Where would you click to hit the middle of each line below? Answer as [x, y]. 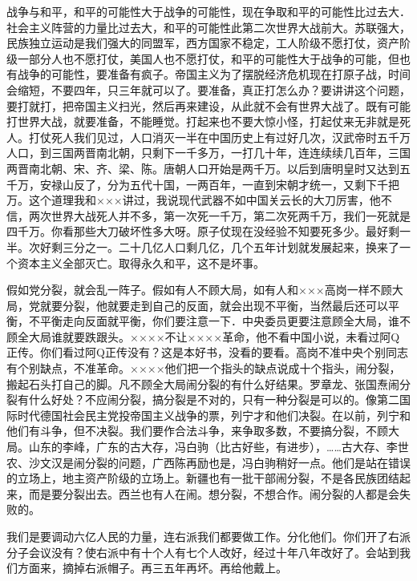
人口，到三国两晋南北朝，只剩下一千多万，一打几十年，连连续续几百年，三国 [208, 153]
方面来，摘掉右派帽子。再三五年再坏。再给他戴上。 [152, 568]
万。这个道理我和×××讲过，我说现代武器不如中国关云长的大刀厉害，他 [194, 200]
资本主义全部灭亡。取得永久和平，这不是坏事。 [141, 262]
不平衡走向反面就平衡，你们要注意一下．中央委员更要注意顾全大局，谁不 [219, 321]
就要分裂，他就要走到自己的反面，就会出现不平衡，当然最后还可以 [214, 305]
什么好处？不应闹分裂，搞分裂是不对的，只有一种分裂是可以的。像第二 [214, 399]
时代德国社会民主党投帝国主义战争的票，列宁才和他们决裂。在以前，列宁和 [214, 415]
